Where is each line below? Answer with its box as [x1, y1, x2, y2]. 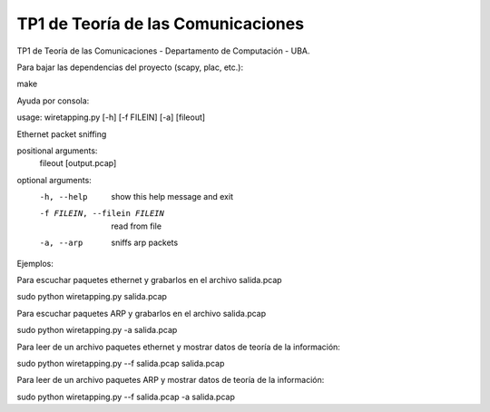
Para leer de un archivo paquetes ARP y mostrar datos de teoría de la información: [16, 375, 325, 386]
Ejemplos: [16, 258, 54, 269]
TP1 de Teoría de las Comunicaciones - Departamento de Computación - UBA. [16, 45, 310, 56]
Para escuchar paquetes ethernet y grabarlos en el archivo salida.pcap [16, 275, 282, 286]
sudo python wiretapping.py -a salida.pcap [16, 325, 178, 336]
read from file [111, 221, 162, 231]
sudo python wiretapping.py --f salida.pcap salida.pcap [16, 358, 225, 368]
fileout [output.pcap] [39, 158, 117, 169]
